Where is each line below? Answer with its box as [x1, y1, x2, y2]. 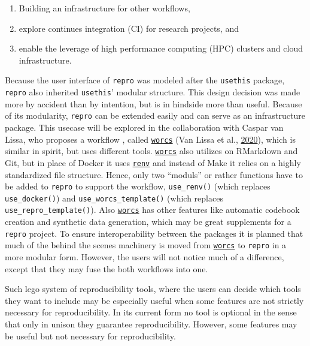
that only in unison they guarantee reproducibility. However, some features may [5, 317, 297, 330]
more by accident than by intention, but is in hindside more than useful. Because [5, 97, 302, 110]
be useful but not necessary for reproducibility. [5, 329, 176, 342]
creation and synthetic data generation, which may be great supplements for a [5, 215, 291, 228]
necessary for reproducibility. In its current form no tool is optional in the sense [5, 306, 297, 318]
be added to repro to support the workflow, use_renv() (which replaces [5, 180, 271, 192]
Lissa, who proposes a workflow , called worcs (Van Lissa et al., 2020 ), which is [5, 133, 296, 145]
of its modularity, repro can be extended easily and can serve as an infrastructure [5, 109, 305, 122]
